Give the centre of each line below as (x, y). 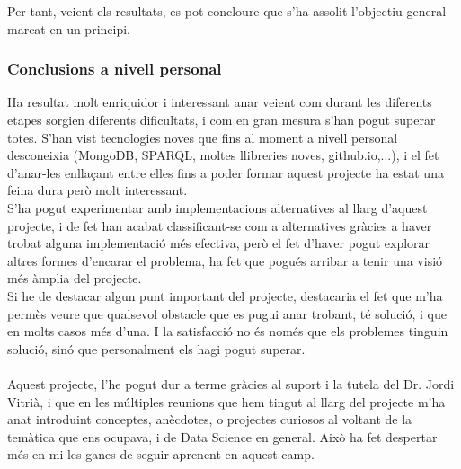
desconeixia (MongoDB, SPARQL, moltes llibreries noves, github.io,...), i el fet (223, 155)
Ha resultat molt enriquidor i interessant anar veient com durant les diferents (220, 102)
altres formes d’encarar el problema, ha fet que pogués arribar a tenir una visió (225, 260)
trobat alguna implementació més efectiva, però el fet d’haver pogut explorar (219, 243)
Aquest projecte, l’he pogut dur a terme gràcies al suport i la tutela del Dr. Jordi (231, 383)
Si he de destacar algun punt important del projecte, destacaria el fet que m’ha (225, 295)
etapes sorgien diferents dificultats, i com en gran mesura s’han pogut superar (222, 119)
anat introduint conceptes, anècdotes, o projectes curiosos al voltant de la (210, 419)
